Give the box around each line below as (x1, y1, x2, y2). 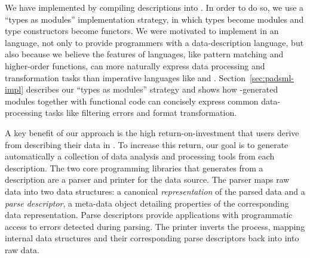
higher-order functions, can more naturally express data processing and (5, 59, 265, 72)
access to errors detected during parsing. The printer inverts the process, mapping (5, 220, 305, 232)
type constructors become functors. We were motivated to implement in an (5, 24, 279, 37)
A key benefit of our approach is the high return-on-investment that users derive (5, 126, 299, 139)
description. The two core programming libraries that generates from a (5, 161, 263, 174)
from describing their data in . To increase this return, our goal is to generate (5, 138, 288, 150)
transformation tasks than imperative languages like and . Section (5, 71, 245, 84)
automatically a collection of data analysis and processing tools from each (5, 150, 275, 162)
